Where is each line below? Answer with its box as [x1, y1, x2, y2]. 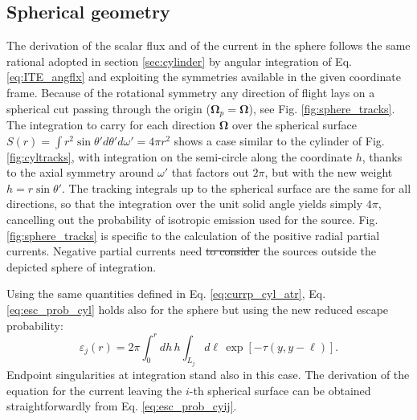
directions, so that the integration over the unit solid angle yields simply [6, 195, 363, 212]
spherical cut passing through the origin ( [6, 100, 211, 116]
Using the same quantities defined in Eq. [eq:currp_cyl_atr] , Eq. [6, 285, 326, 302]
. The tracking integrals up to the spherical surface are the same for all [61, 179, 411, 196]
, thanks [362, 148, 403, 165]
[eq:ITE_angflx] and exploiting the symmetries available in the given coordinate [6, 68, 401, 85]
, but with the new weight [264, 164, 393, 181]
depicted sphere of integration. [6, 258, 157, 275]
